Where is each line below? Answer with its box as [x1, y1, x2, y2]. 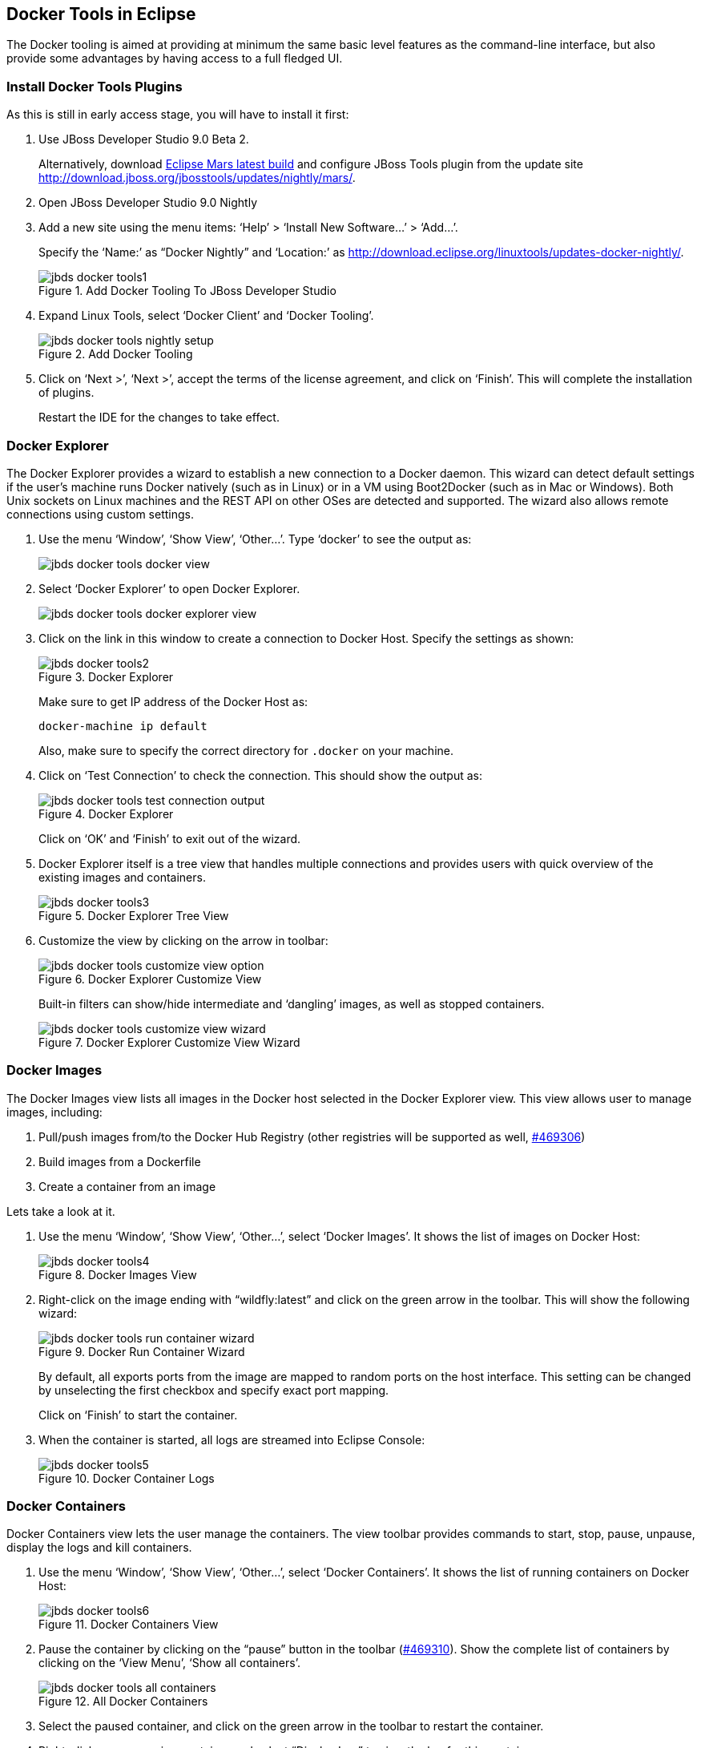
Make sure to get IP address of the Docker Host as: [38, 694, 308, 708]
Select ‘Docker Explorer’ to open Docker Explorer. [38, 581, 300, 595]
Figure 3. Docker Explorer [38, 669, 174, 684]
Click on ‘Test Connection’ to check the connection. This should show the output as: [38, 768, 483, 782]
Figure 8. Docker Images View [38, 1267, 197, 1282]
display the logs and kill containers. [6, 1540, 192, 1555]
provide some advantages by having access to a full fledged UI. [6, 51, 343, 66]
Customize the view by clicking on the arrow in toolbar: [38, 933, 328, 947]
